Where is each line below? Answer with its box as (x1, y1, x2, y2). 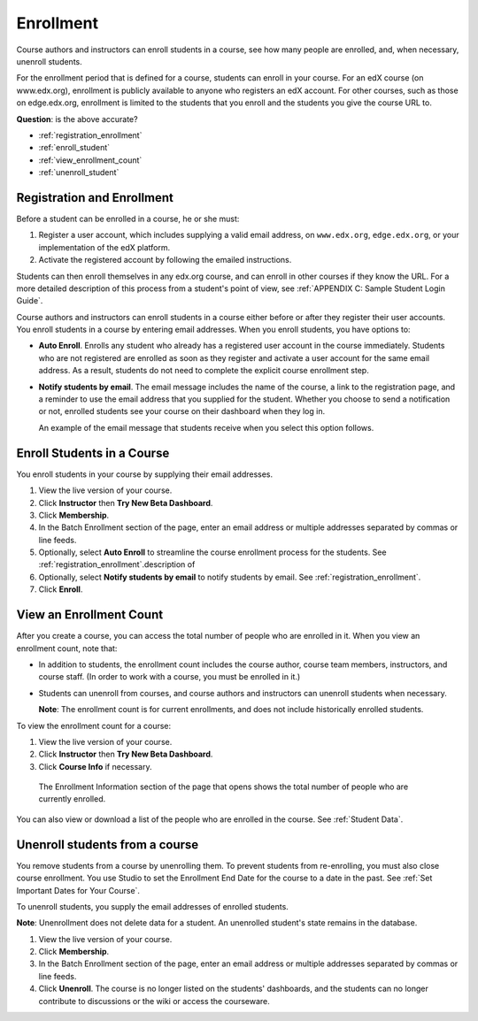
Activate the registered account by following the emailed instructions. (38, 255, 292, 265)
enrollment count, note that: (16, 642, 118, 654)
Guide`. (16, 296, 43, 306)
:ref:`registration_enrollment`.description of (38, 559, 196, 570)
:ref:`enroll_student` (38, 142, 111, 153)
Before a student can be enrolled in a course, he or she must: (16, 213, 240, 224)
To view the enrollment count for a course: (16, 720, 172, 731)
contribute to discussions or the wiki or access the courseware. (38, 995, 270, 1006)
